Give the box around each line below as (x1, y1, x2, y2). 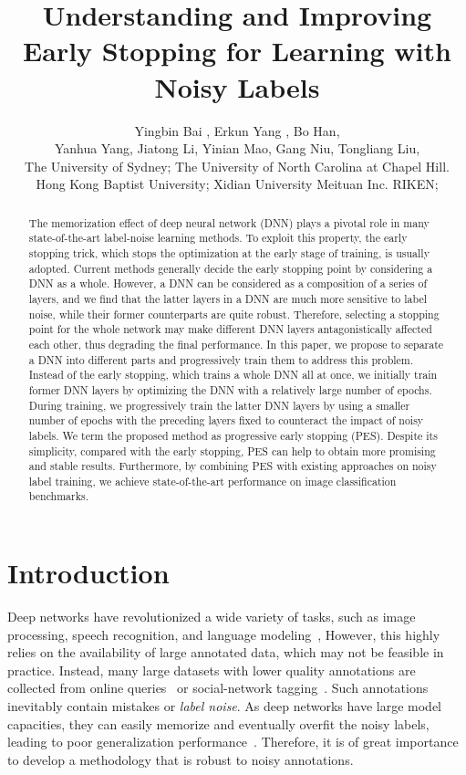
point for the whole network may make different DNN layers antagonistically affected (28, 321, 432, 337)
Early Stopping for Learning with (23, 32, 451, 69)
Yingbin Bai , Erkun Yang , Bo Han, (134, 120, 340, 140)
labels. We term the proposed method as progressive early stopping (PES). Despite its (28, 427, 438, 443)
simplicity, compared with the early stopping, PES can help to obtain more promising (28, 443, 436, 458)
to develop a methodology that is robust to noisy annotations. (7, 749, 354, 769)
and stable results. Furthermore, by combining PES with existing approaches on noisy (28, 458, 437, 474)
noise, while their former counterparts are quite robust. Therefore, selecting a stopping (28, 306, 440, 321)
